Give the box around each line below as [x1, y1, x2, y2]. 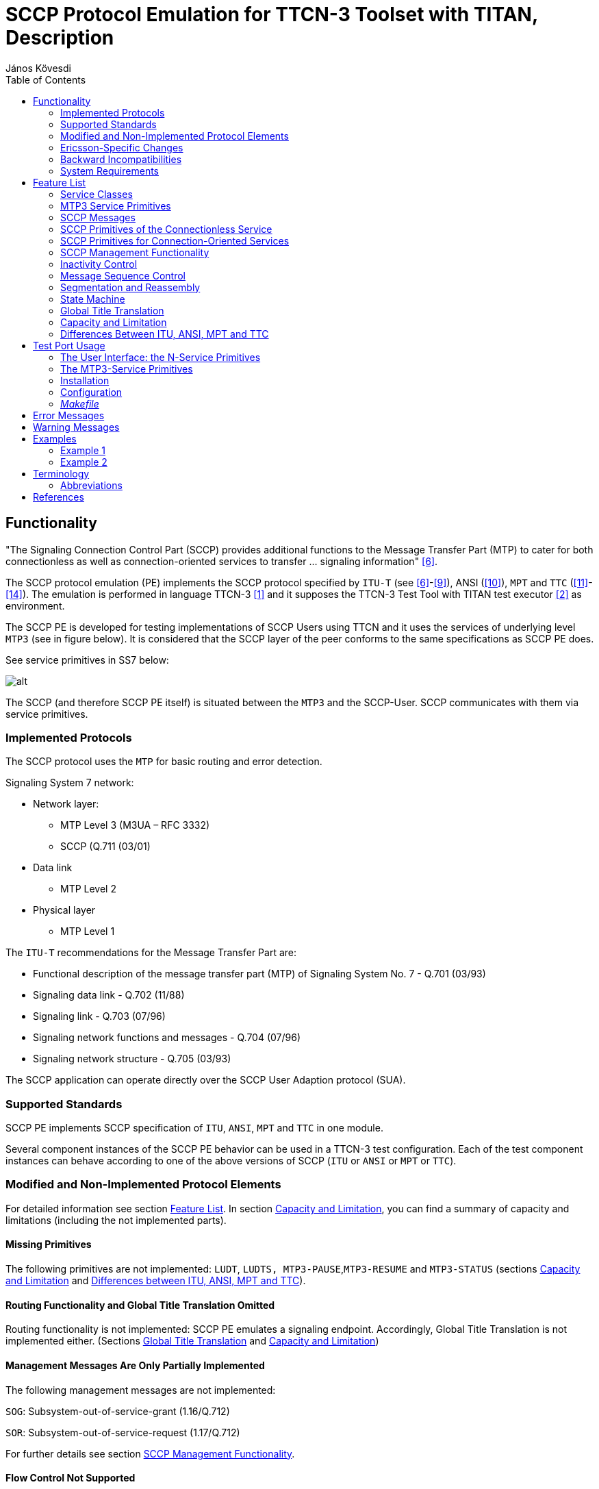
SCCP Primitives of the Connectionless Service [60, 223, 272, 235]
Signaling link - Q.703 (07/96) [33, 1010, 166, 1023]
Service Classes [60, 188, 133, 200]
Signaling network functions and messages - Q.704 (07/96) [33, 1031, 301, 1044]
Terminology [33, 467, 90, 479]
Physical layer [33, 904, 96, 916]
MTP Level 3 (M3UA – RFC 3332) [60, 819, 210, 831]
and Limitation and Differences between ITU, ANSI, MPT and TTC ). [5, 1275, 306, 1287]
